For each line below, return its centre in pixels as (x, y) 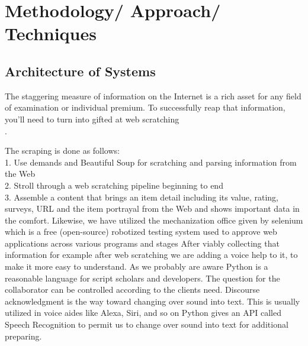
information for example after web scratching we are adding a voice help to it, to (151, 255)
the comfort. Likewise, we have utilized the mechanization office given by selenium (154, 220)
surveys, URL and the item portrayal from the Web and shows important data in (152, 208)
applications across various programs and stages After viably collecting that (142, 243)
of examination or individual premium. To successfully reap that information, (145, 107)
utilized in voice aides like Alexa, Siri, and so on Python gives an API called (143, 313)
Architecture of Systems (80, 71)
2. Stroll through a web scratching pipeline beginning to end (114, 185)
